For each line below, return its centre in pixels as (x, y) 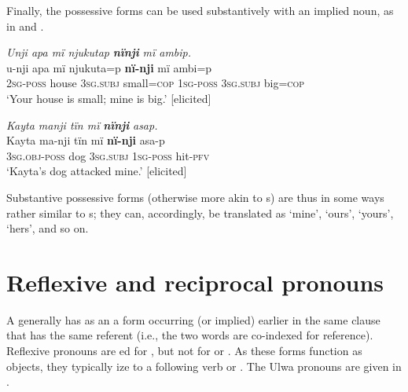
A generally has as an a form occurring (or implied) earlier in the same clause (193, 319)
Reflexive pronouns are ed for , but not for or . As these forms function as (184, 351)
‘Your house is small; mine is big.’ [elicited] (109, 98)
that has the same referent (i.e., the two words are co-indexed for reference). (190, 335)
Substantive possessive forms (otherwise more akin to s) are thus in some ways (195, 197)
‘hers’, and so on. (48, 228)
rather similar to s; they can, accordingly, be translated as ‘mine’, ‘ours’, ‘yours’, (200, 212)
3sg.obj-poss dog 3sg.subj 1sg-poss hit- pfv (108, 155)
